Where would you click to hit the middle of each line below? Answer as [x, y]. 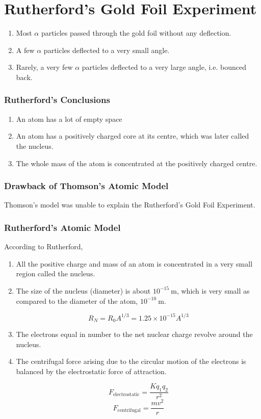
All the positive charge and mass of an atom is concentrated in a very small [134, 263]
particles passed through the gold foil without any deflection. [136, 33]
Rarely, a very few [44, 67]
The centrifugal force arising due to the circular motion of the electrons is [131, 361]
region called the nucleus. [56, 273]
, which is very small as [213, 290]
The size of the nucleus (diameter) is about [83, 290]
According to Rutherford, [44, 246]
